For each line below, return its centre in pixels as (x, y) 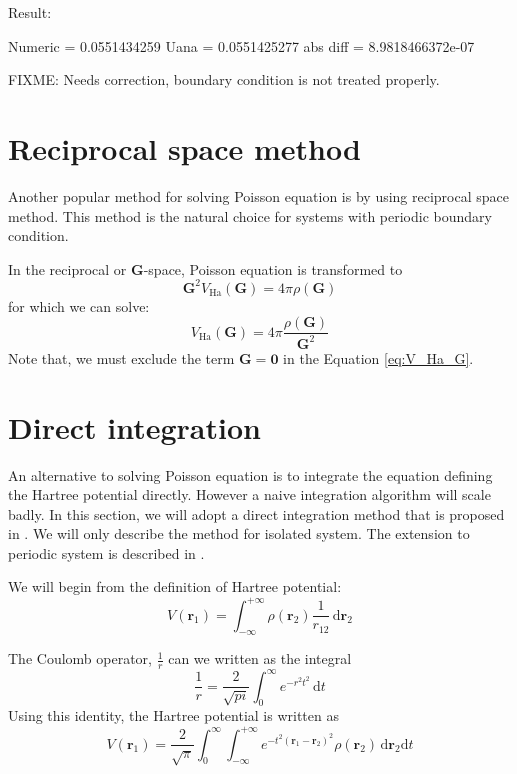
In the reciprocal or (67, 268)
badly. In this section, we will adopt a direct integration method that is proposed (256, 513)
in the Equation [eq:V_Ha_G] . (378, 357)
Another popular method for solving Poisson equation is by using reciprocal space (259, 195)
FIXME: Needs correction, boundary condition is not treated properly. (224, 79)
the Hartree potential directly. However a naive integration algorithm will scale (249, 494)
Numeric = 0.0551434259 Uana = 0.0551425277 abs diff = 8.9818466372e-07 (241, 45)
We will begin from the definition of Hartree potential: (175, 586)
